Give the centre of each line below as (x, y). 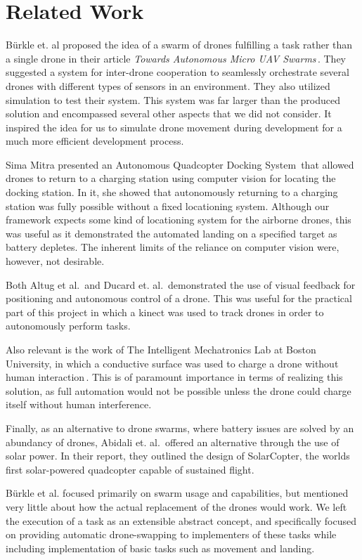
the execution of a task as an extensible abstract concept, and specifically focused (181, 520)
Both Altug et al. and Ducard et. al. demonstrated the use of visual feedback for (181, 284)
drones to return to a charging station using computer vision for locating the (171, 178)
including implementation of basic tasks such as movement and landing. (160, 548)
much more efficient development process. (95, 141)
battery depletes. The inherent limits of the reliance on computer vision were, (173, 247)
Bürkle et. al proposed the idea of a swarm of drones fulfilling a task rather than (179, 45)
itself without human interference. (79, 404)
